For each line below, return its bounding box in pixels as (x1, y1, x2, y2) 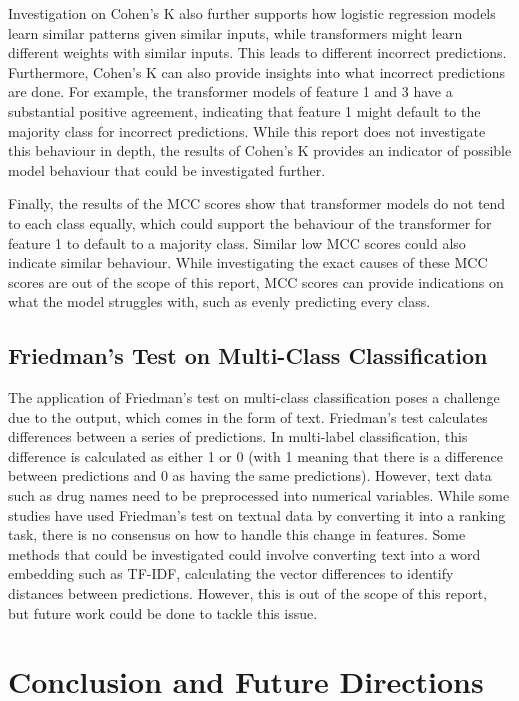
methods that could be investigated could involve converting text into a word (8, 543, 481, 564)
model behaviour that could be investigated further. (8, 159, 326, 180)
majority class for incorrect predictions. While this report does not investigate (8, 120, 486, 141)
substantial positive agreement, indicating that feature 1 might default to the (8, 100, 481, 121)
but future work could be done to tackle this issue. (8, 602, 318, 623)
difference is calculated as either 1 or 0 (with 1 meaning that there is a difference (8, 445, 504, 466)
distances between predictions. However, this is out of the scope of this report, (8, 583, 487, 604)
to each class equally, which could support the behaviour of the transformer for (8, 212, 492, 233)
